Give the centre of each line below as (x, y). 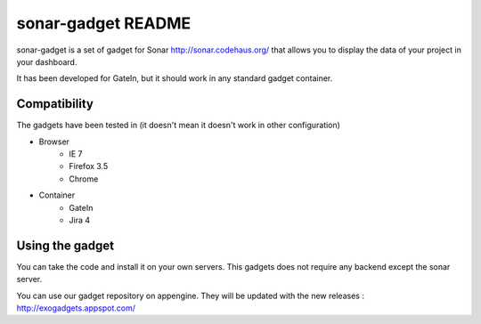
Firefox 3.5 (89, 166)
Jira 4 (80, 220)
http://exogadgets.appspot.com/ (76, 308)
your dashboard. (47, 61)
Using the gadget (65, 245)
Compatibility (55, 104)
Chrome (84, 179)
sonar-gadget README (104, 23)
